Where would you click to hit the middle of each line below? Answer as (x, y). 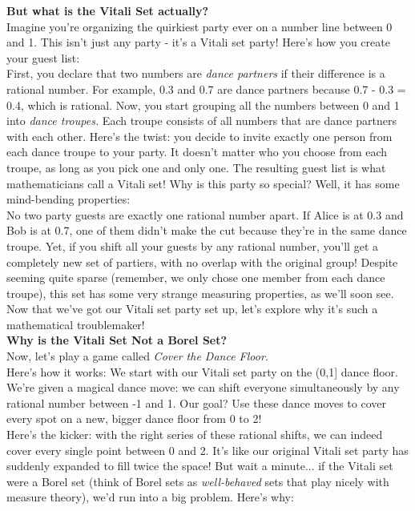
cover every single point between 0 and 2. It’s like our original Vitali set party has (207, 450)
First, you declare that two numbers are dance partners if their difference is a (196, 73)
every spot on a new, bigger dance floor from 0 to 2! (134, 418)
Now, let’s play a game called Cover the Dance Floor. (138, 356)
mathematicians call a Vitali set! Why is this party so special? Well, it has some (203, 183)
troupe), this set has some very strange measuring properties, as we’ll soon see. (200, 293)
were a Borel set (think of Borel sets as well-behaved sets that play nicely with (198, 481)
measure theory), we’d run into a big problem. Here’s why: (150, 497)
